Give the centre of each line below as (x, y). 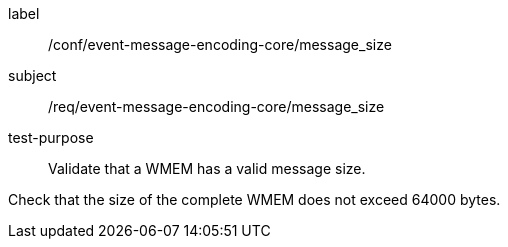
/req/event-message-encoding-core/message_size (216, 106)
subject (32, 75)
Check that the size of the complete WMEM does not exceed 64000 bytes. (254, 199)
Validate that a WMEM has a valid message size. (207, 168)
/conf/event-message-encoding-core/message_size (220, 44)
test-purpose (51, 137)
